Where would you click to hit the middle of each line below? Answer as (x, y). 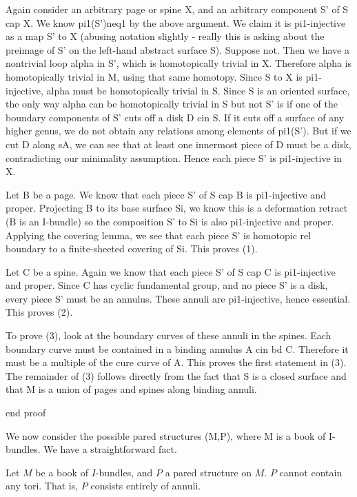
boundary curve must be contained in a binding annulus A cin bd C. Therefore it (177, 348)
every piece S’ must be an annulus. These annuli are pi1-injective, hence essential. (178, 298)
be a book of (62, 472)
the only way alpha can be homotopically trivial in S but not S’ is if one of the (172, 104)
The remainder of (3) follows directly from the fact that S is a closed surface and (176, 375)
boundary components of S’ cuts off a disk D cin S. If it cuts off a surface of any (175, 117)
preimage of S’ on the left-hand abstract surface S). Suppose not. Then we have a (177, 49)
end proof (26, 413)
